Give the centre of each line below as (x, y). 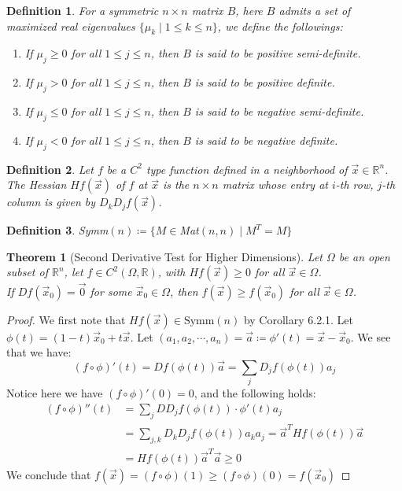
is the (176, 185)
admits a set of (315, 10)
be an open (364, 256)
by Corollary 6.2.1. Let (299, 319)
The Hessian (37, 185)
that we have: (39, 352)
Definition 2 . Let (50, 169)
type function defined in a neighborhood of (247, 169)
